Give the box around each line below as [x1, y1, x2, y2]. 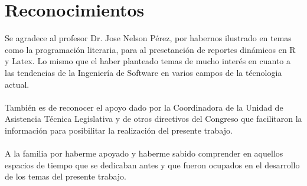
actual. [5, 78, 30, 90]
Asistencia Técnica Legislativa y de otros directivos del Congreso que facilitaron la [5, 112, 302, 125]
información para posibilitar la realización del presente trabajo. [5, 124, 233, 136]
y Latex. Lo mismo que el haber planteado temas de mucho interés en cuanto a [5, 55, 291, 67]
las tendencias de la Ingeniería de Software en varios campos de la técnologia [5, 66, 282, 78]
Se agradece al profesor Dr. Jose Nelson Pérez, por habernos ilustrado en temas [5, 32, 292, 44]
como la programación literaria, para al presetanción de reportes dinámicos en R [5, 43, 296, 55]
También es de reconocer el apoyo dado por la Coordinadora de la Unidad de [5, 101, 283, 113]
